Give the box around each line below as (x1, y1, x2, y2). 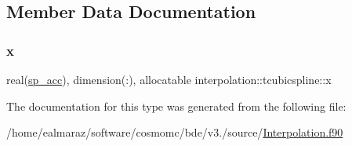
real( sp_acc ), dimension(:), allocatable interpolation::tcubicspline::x (6, 71, 332, 87)
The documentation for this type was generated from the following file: (6, 97, 347, 114)
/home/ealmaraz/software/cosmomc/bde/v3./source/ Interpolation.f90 (6, 124, 343, 141)
